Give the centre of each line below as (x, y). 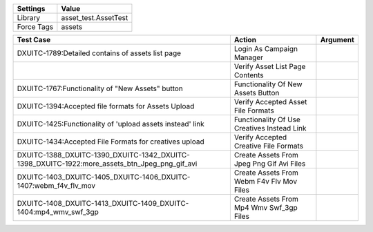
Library (29, 18)
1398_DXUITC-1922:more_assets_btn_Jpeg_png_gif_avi (107, 164)
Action (245, 40)
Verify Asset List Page (270, 67)
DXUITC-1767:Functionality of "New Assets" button (100, 88)
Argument (337, 40)
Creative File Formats (269, 146)
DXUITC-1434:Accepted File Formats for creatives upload (111, 142)
